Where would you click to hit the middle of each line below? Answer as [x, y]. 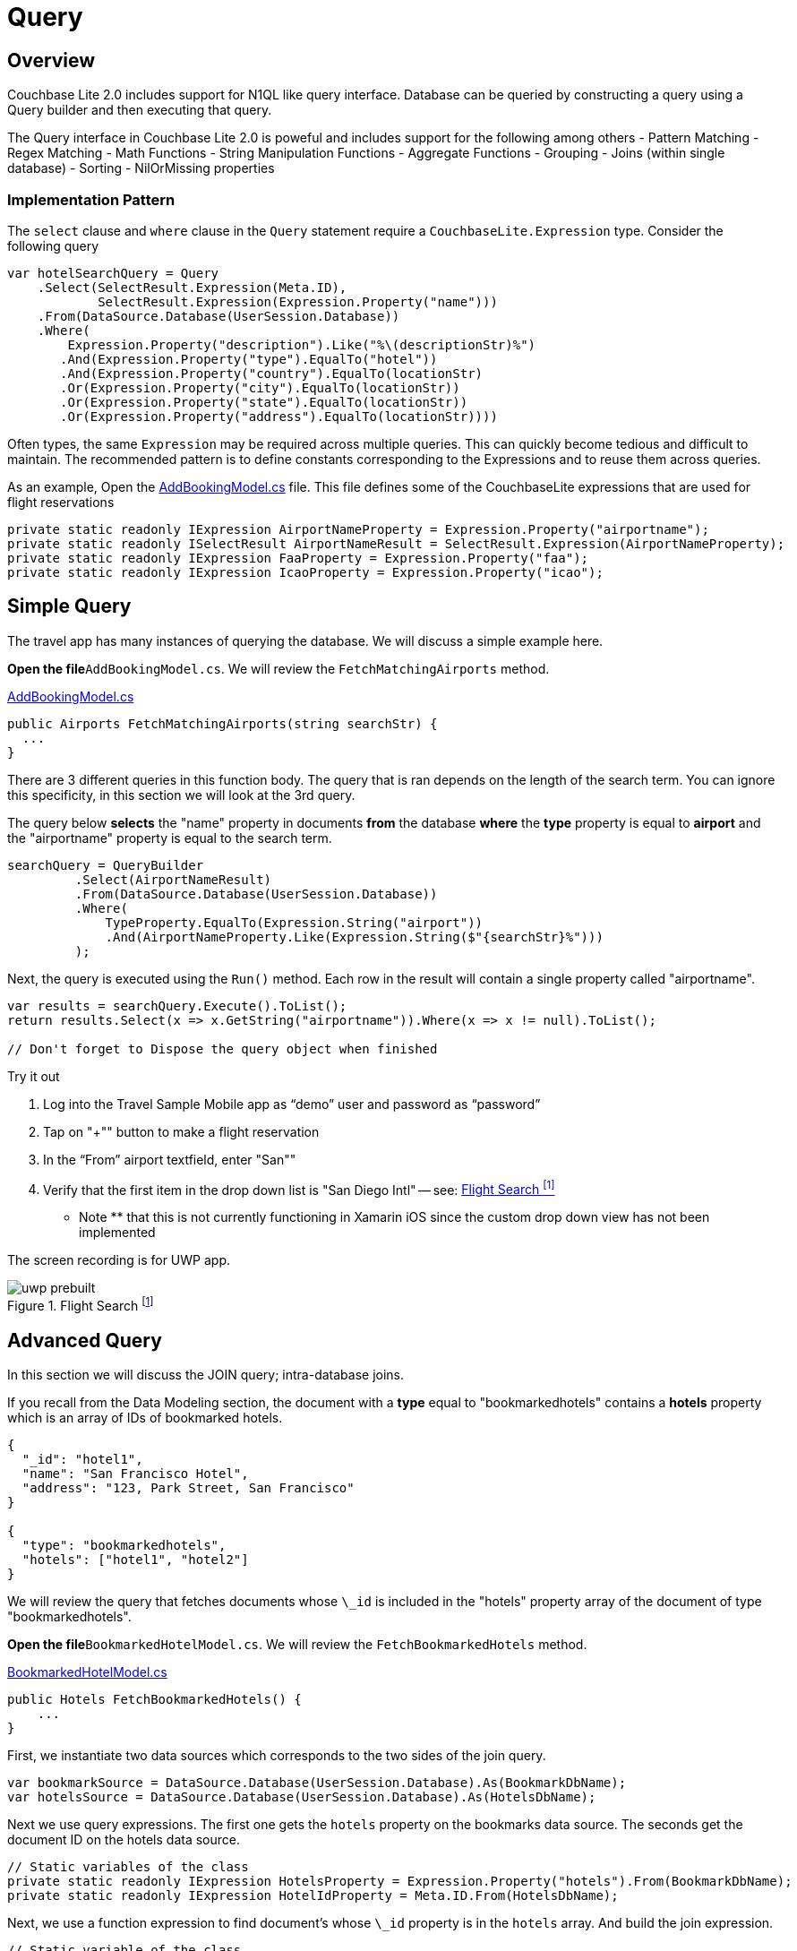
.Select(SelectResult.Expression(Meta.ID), [192, 287]
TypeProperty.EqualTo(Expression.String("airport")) [294, 922]
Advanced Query [85, 1340]
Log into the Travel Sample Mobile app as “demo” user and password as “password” [292, 1104]
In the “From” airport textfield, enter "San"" [170, 1159]
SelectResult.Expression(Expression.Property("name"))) [298, 301]
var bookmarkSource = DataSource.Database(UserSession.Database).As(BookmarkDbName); [317, 1782]
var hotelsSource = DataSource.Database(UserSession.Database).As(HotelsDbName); [302, 1796]
